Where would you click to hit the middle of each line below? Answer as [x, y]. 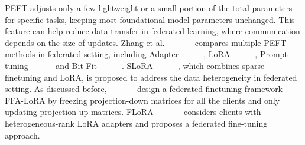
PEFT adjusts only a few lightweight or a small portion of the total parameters [149, 8]
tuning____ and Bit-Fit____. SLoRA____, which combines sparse [135, 65]
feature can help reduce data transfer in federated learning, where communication [152, 31]
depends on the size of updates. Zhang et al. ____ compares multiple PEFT [146, 42]
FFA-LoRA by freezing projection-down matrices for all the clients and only [142, 100]
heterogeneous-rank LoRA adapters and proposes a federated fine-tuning [136, 123]
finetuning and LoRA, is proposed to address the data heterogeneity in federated [151, 77]
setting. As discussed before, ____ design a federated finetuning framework [144, 89]
